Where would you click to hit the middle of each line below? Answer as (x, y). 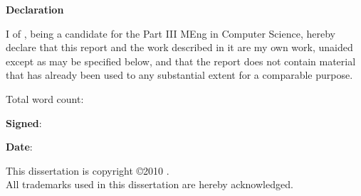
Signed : (24, 123)
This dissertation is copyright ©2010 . (88, 170)
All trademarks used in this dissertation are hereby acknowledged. (150, 184)
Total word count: (45, 98)
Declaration (35, 9)
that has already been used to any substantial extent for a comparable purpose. (179, 75)
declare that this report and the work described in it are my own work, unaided (179, 47)
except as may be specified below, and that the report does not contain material (181, 61)
